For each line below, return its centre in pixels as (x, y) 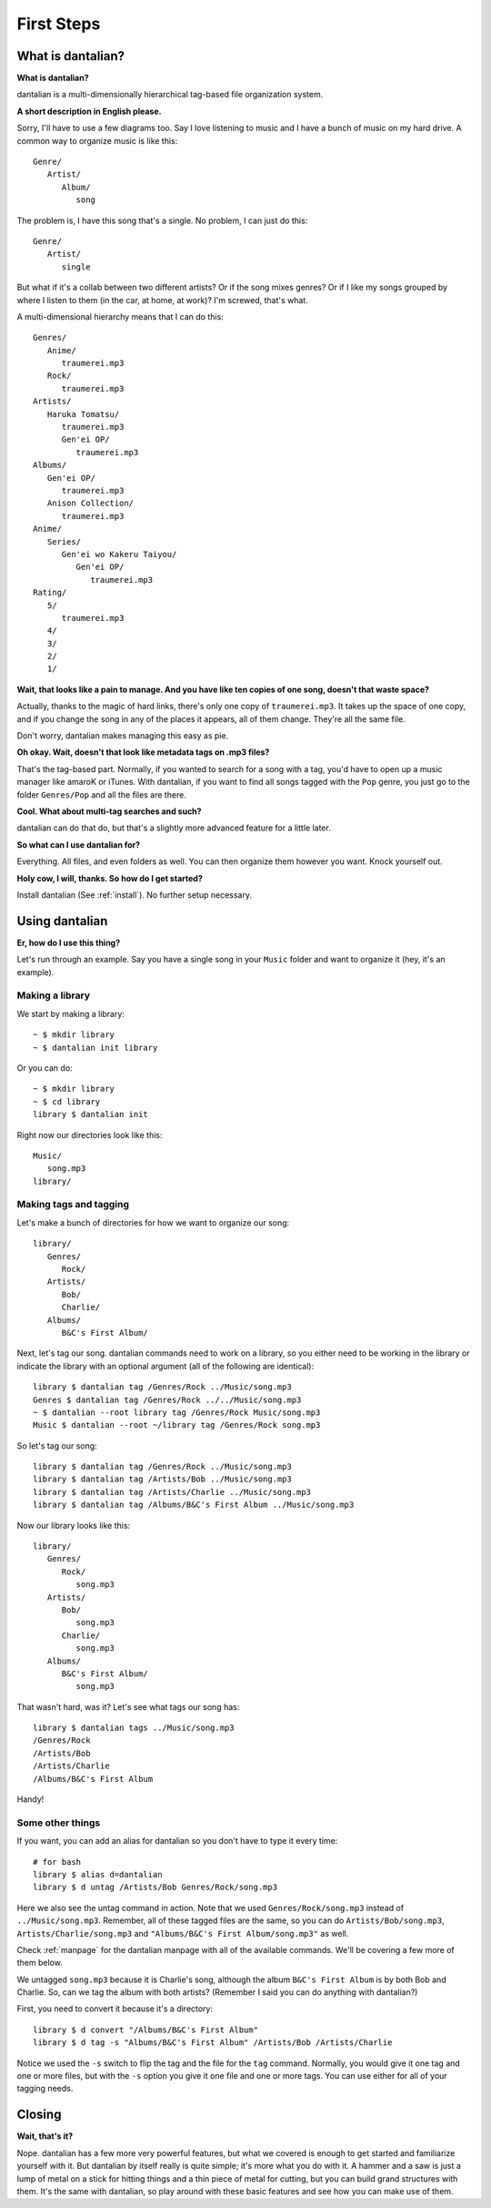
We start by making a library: (70, 1013)
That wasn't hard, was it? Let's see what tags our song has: (128, 1706)
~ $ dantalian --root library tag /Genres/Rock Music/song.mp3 (177, 1412)
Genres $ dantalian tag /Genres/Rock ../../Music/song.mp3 (167, 1399)
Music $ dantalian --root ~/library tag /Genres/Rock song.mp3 (177, 1425)
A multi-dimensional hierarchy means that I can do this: (120, 316)
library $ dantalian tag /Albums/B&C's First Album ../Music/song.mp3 (194, 1505)
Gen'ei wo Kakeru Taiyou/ (119, 554)
